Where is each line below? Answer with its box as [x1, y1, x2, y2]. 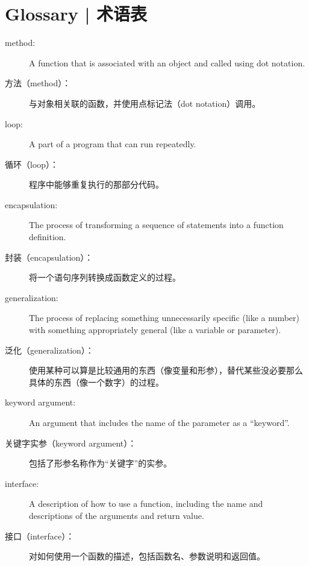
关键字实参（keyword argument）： [5, 436, 137, 449]
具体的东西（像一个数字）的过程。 [29, 375, 164, 388]
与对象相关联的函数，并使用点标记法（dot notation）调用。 [29, 97, 261, 109]
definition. [29, 231, 66, 243]
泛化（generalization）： [5, 343, 94, 356]
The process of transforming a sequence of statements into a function [29, 218, 284, 231]
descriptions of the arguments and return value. [29, 509, 204, 521]
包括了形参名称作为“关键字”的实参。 [29, 457, 172, 469]
